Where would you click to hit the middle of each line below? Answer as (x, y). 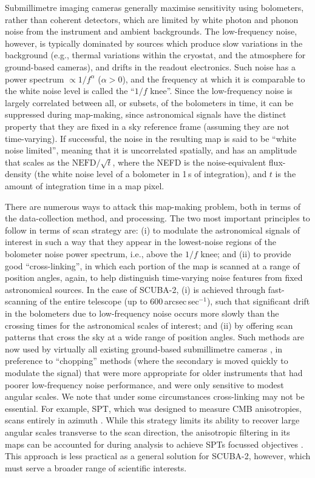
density (18, 174)
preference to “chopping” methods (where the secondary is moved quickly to (147, 361)
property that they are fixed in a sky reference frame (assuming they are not (147, 126)
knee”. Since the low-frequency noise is (221, 91)
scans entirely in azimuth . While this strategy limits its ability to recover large (152, 420)
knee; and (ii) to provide (246, 254)
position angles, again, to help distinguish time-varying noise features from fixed (154, 278)
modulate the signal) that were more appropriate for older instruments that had (154, 372)
